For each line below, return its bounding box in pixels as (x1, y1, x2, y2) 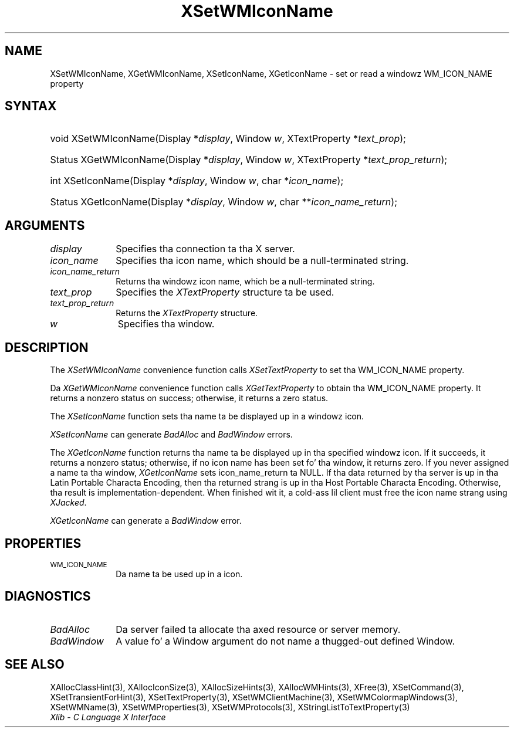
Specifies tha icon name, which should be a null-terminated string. (116, 255, 409, 267)
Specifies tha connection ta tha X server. (116, 243, 295, 255)
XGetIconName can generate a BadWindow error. (50, 516, 242, 526)
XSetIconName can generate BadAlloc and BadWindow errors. (50, 429, 293, 440)
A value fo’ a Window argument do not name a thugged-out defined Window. (116, 635, 455, 647)
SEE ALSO (5, 657, 65, 672)
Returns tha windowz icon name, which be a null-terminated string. (116, 276, 375, 287)
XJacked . (50, 497, 87, 508)
